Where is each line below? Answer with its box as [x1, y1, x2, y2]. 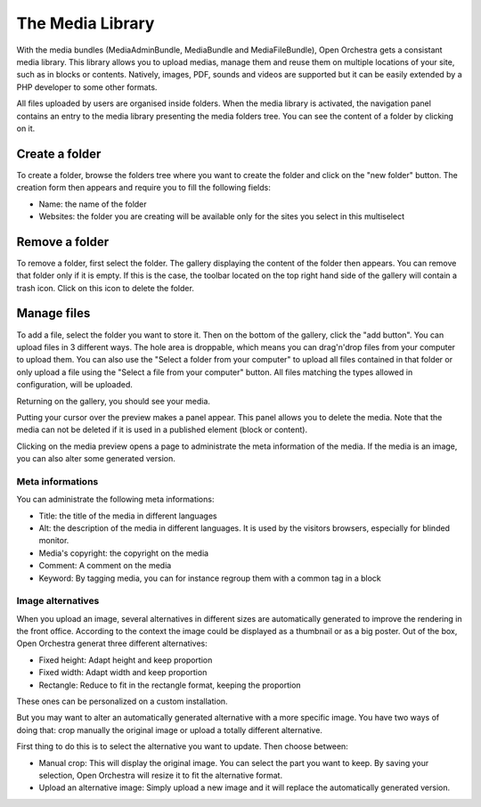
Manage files [16, 306, 91, 321]
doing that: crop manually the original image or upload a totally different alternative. [16, 724, 322, 735]
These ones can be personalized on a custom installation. [16, 696, 228, 707]
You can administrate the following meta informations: [16, 494, 215, 505]
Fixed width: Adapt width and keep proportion [38, 667, 208, 678]
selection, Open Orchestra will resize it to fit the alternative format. [38, 770, 283, 780]
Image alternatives [16, 595, 100, 607]
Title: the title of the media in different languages [38, 510, 217, 521]
